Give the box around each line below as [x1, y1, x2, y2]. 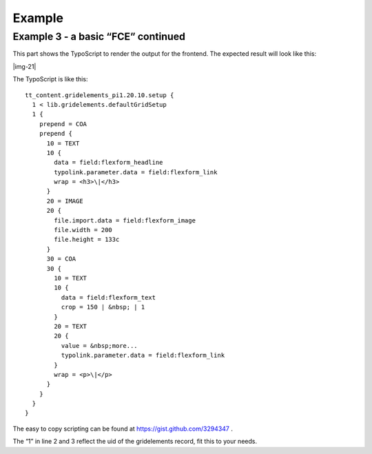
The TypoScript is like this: [12, 75, 88, 83]
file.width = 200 [54, 226, 113, 234]
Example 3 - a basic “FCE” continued [12, 30, 186, 43]
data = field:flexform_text [61, 293, 156, 301]
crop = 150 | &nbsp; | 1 [61, 303, 145, 311]
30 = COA [46, 255, 76, 263]
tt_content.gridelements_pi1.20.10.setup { [25, 91, 174, 99]
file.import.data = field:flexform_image [54, 216, 196, 224]
